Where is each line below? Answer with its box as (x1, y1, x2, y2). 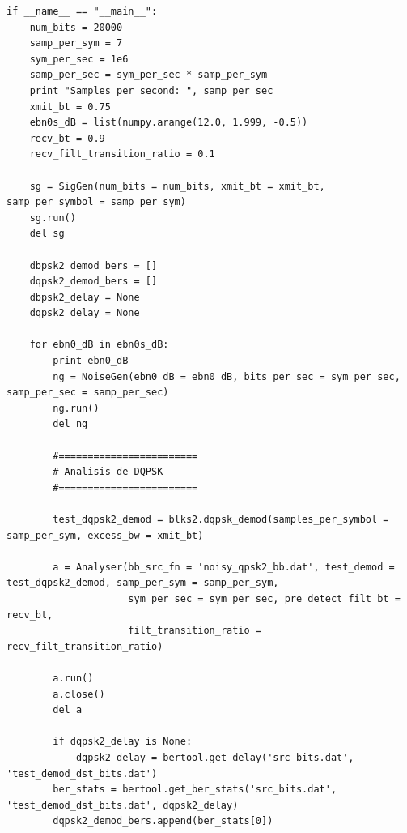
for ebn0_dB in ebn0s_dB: (29, 339, 169, 351)
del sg (29, 228, 65, 240)
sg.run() (29, 211, 76, 224)
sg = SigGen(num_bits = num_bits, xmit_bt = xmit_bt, (29, 180, 325, 192)
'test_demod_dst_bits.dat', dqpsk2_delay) (6, 799, 239, 811)
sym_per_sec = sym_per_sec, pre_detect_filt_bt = (128, 592, 401, 604)
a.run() (53, 672, 94, 684)
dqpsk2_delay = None (29, 307, 140, 319)
